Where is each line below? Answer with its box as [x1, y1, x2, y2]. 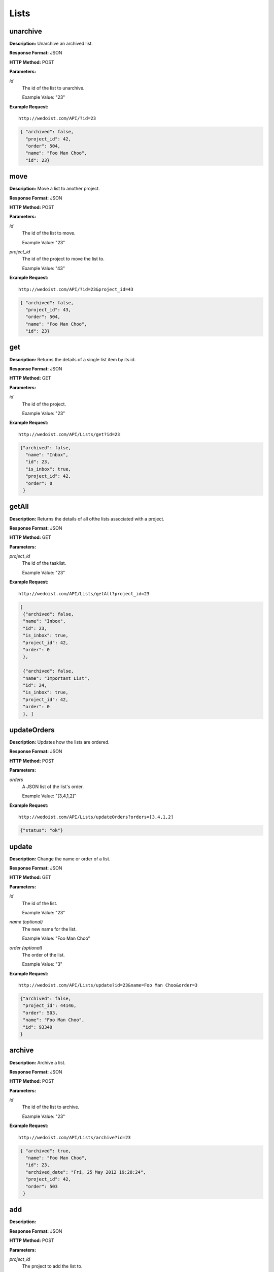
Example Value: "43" [22, 265, 65, 271]
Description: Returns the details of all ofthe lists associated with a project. [9, 515, 165, 522]
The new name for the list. [22, 926, 77, 932]
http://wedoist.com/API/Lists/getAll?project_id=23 [18, 591, 150, 596]
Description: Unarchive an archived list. [9, 41, 93, 47]
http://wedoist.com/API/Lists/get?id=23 [18, 431, 120, 437]
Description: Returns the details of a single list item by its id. [9, 356, 136, 362]
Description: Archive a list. [9, 1059, 66, 1065]
